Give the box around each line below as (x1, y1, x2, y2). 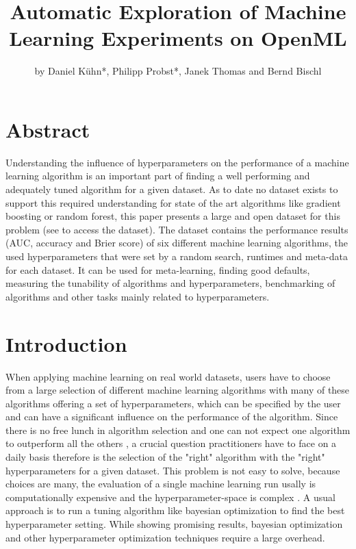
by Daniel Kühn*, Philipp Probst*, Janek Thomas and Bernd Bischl (34, 64, 322, 78)
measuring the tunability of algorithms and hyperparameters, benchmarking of (5, 276, 335, 290)
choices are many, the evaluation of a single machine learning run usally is (5, 476, 316, 491)
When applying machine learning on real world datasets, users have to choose (5, 369, 331, 383)
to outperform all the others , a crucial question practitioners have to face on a (5, 436, 337, 450)
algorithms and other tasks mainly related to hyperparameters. (5, 289, 270, 303)
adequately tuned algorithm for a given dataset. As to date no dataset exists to (5, 182, 338, 196)
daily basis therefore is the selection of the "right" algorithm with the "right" (5, 450, 325, 464)
